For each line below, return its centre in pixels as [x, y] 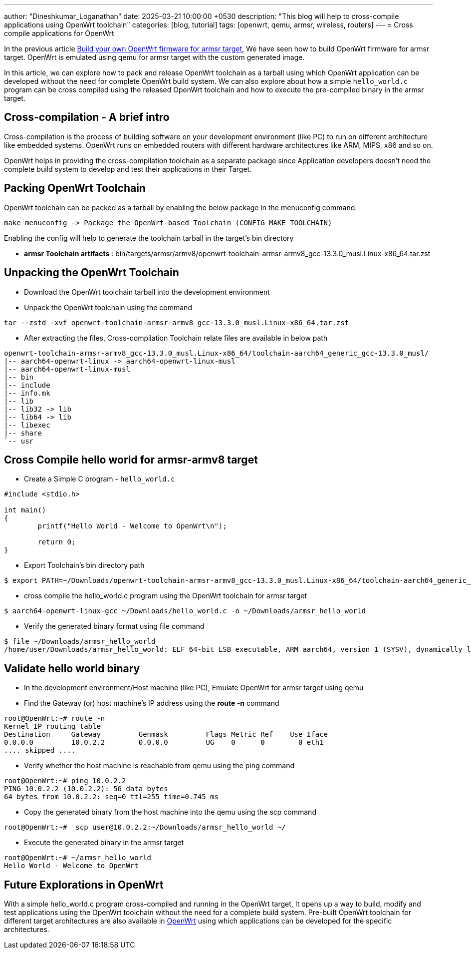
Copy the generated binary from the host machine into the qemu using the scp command [170, 812]
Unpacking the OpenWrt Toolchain [92, 273]
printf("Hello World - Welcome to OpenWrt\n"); [132, 526]
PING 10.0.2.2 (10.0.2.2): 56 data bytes [86, 789]
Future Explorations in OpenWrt [84, 885]
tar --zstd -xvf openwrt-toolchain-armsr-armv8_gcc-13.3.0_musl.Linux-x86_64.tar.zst [177, 322]
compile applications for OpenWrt [59, 33]
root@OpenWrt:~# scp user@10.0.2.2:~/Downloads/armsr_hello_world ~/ [145, 827]
